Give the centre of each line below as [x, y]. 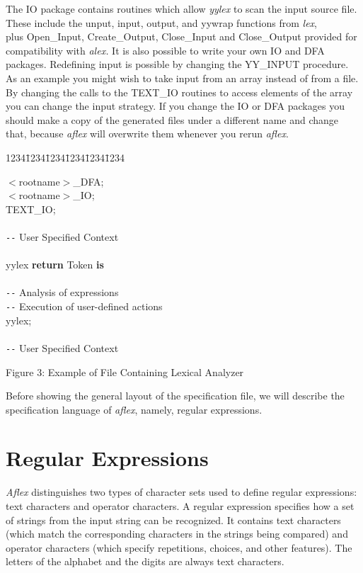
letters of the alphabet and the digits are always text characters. [145, 561]
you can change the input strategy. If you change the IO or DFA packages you [175, 106]
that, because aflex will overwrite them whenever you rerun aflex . [147, 134]
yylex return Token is [55, 265]
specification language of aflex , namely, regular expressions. [134, 409]
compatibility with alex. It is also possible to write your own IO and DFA [165, 50]
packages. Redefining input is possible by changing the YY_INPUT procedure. [177, 64]
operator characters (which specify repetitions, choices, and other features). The [179, 547]
